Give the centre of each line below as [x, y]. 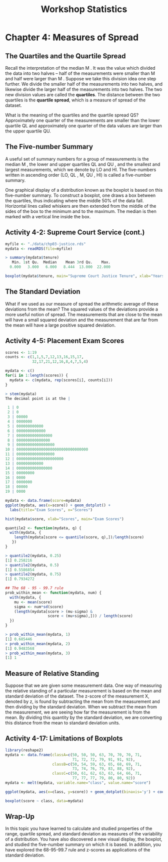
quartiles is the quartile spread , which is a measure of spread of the [75, 100]
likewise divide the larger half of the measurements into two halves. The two [84, 89]
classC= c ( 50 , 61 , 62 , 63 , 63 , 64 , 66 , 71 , [97, 774]
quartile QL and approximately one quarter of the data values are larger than [84, 126]
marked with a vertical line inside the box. [48, 216]
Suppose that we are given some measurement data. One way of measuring [83, 685]
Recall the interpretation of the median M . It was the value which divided [80, 68]
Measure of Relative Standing [52, 673]
